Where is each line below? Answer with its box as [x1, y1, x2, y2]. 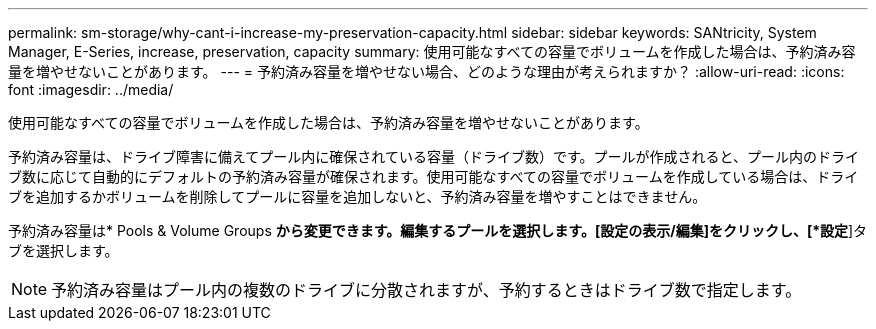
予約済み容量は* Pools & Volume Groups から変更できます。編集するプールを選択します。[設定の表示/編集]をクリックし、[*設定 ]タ [8, 222, 868, 239]
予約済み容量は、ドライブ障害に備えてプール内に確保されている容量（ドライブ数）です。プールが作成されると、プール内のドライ [8, 148, 859, 165]
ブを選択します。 [8, 242, 119, 259]
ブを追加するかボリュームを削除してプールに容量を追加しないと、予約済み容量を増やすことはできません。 [8, 188, 707, 205]
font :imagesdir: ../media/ [8, 81, 174, 98]
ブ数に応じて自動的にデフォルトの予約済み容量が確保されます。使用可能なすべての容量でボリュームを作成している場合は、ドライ [8, 168, 859, 185]
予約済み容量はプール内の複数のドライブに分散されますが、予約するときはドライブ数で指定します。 [51, 280, 802, 300]
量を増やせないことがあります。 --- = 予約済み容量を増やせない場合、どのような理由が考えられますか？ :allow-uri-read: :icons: [8, 63, 845, 80]
